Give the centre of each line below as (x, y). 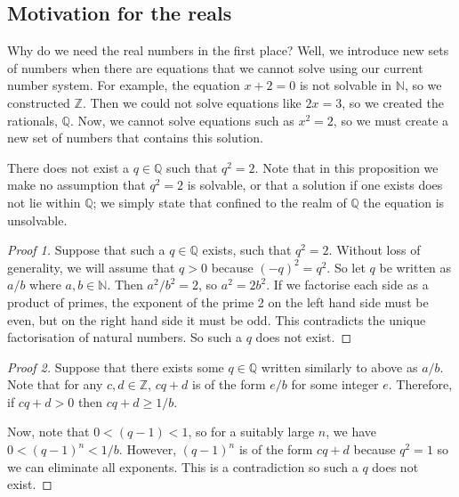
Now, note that (48, 432)
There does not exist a (68, 167)
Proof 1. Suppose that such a (86, 250)
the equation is (404, 202)
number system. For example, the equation (124, 85)
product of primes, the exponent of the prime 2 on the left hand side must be (218, 301)
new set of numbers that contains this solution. (135, 138)
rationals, (32, 120)
